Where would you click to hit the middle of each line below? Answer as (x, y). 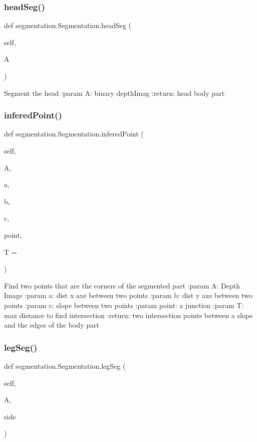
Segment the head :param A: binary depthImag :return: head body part (114, 93)
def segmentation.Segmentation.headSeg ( (68, 25)
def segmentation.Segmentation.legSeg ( (65, 365)
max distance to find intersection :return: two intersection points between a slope (128, 315)
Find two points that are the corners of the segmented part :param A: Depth (122, 285)
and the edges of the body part (52, 325)
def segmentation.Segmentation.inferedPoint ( (74, 134)
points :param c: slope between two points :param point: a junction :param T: (124, 305)
